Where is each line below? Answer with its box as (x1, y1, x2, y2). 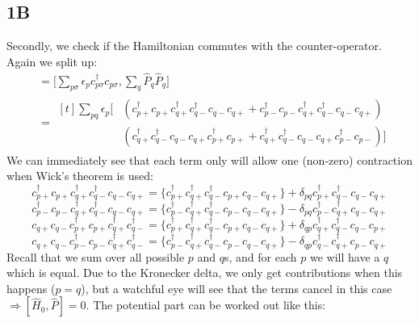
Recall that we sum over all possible (6, 248, 185, 265)
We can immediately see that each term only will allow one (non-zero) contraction (6, 151, 413, 168)
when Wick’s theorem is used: (6, 167, 153, 184)
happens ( (6, 279, 56, 296)
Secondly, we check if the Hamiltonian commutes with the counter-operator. (6, 37, 382, 54)
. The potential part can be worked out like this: (86, 296, 326, 313)
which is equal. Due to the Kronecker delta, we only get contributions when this (6, 264, 403, 281)
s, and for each (224, 248, 297, 265)
